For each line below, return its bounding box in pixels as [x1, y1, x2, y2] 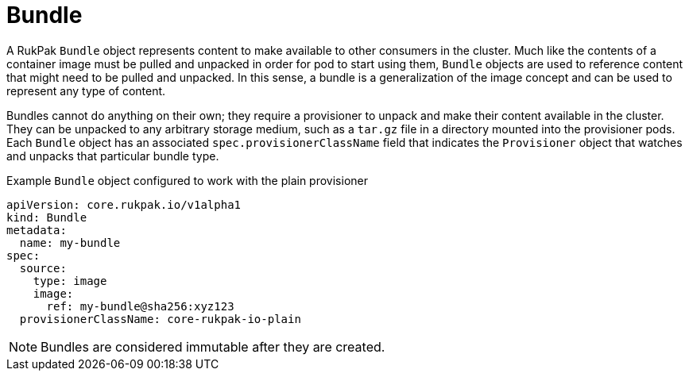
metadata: [6, 223, 67, 237]
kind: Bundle [6, 210, 87, 224]
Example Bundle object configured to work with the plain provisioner [6, 173, 368, 187]
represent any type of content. [6, 83, 166, 98]
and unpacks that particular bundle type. [6, 148, 219, 163]
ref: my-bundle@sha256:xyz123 [46, 299, 234, 313]
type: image [33, 274, 107, 287]
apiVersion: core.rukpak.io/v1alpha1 [6, 198, 242, 211]
